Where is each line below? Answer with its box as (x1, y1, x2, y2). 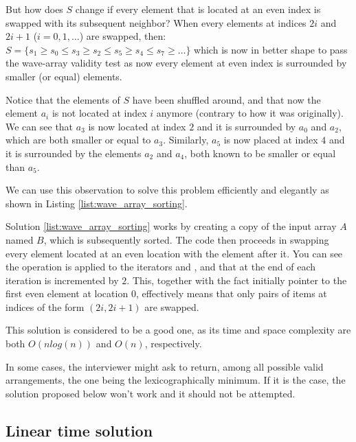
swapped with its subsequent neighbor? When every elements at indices (5, 15, 307, 30)
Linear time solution (5, 419, 153, 441)
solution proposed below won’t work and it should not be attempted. (5, 386, 296, 400)
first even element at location (5, 286, 129, 301)
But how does (5, 2, 63, 16)
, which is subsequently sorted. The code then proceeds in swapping (43, 232, 329, 246)
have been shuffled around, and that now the (132, 92, 321, 106)
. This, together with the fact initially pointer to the (126, 272, 347, 287)
